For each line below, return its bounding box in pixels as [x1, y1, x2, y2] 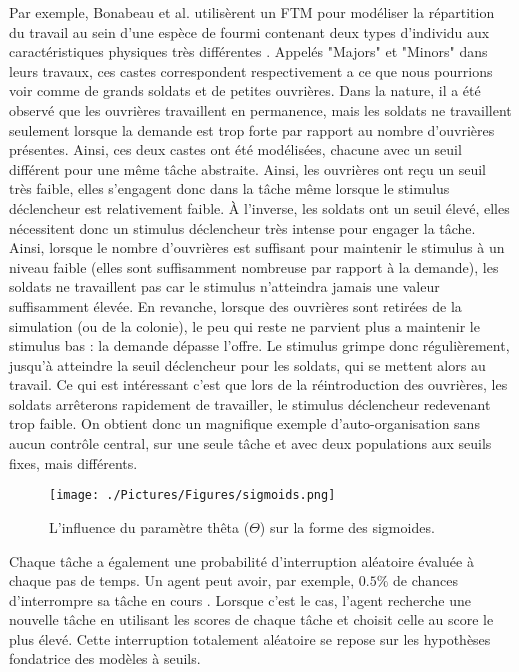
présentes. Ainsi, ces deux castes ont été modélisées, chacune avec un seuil [9, 139, 462, 160]
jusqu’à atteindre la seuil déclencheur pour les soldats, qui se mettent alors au [9, 354, 486, 375]
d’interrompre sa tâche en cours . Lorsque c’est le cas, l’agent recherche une [9, 589, 472, 610]
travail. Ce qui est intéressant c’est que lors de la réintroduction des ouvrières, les [9, 374, 508, 395]
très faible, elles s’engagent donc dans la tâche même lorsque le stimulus [9, 178, 450, 199]
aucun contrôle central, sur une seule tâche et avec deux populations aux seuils [9, 433, 492, 454]
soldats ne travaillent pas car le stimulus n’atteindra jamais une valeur [9, 276, 440, 297]
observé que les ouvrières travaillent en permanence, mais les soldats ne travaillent [9, 99, 512, 120]
